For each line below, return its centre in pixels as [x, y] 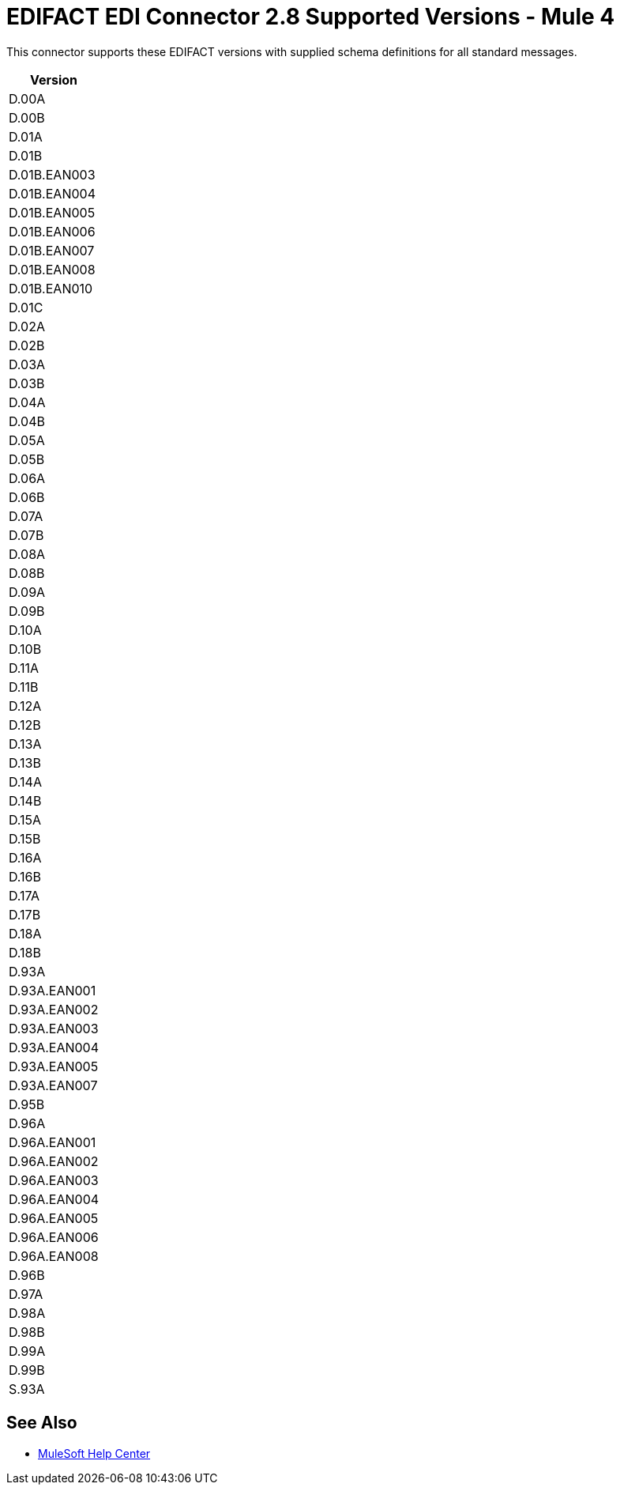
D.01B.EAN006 [52, 231]
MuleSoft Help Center [94, 1453]
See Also [42, 1423]
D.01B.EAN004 [52, 193]
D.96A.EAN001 [53, 1142]
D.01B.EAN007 [52, 250]
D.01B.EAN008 [52, 269]
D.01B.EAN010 [51, 288]
